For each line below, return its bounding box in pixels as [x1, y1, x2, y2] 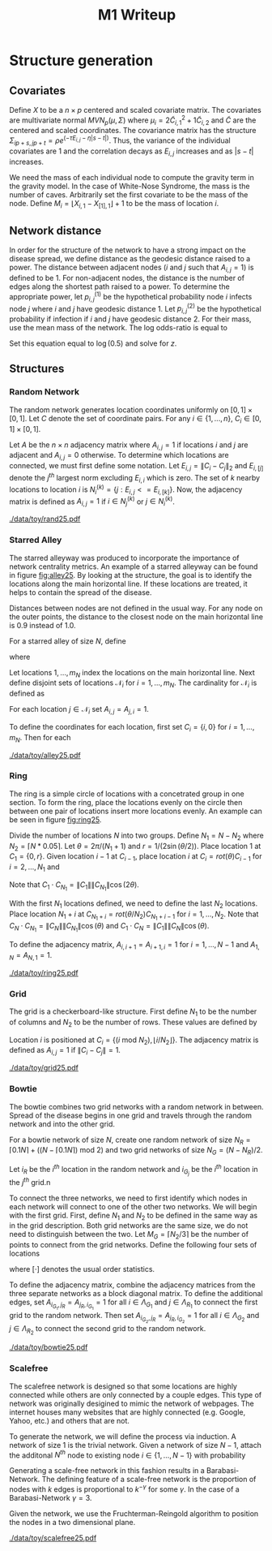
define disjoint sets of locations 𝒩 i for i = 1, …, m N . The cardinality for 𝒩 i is [9, 678, 257, 690]
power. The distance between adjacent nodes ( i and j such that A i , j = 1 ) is [9, 262, 254, 274]
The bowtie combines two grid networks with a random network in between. [9, 1101, 264, 1111]
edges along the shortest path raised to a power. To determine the [9, 282, 230, 291]
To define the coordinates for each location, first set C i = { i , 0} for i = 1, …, [9, 722, 255, 734]
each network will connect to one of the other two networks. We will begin [9, 1201, 257, 1211]
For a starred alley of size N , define [9, 635, 126, 646]
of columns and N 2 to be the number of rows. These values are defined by [9, 1017, 257, 1028]
